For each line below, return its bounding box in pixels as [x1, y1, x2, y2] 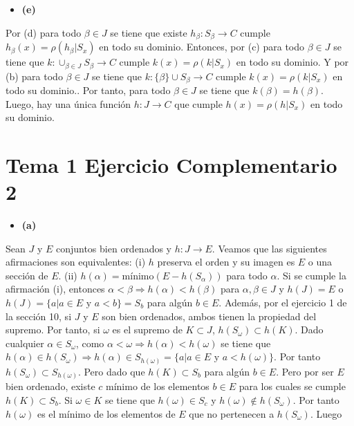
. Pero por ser [276, 364, 334, 378]
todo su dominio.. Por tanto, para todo [6, 82, 171, 97]
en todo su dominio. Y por [236, 55, 349, 69]
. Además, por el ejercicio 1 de [218, 295, 347, 310]
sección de [6, 268, 48, 282]
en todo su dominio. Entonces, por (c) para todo [99, 39, 305, 54]
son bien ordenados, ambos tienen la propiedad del [102, 308, 317, 323]
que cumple [174, 96, 223, 111]
